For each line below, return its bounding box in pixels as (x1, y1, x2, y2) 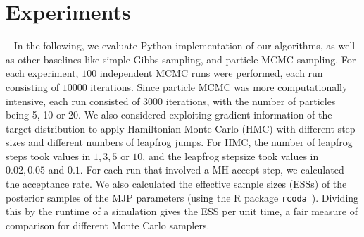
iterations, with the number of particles (165, 93, 336, 108)
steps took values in (6, 148, 91, 163)
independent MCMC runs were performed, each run (99, 66, 323, 80)
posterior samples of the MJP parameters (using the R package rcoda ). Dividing (6, 190, 359, 205)
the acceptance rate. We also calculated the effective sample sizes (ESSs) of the (6, 176, 347, 191)
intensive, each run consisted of (6, 93, 140, 108)
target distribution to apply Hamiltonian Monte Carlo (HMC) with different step (6, 121, 356, 135)
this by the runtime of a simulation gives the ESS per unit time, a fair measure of (6, 204, 358, 219)
